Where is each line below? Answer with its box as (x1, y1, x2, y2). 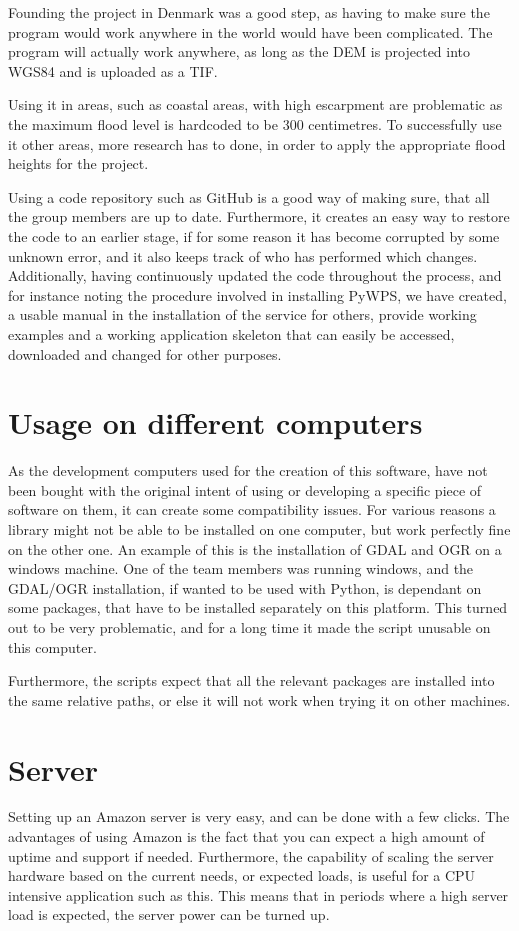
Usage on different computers (8, 402, 423, 443)
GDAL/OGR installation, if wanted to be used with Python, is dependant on (8, 577, 482, 598)
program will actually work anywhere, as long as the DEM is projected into (8, 41, 471, 62)
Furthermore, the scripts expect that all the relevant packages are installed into (8, 670, 495, 691)
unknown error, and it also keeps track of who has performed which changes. (8, 245, 478, 266)
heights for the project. (8, 153, 149, 174)
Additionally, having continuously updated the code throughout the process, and (8, 265, 502, 286)
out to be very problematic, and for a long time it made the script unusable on (8, 616, 491, 637)
